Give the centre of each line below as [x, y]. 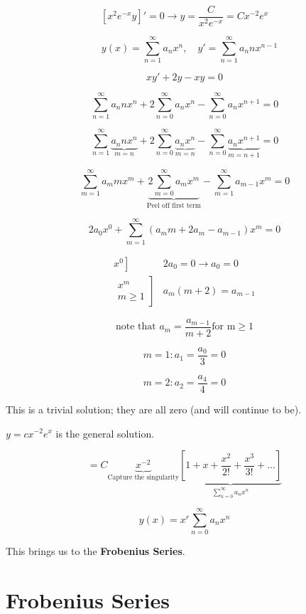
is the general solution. [105, 433]
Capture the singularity [143, 478]
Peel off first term [174, 206]
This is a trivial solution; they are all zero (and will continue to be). [154, 409]
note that [136, 327]
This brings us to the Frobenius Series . [95, 551]
